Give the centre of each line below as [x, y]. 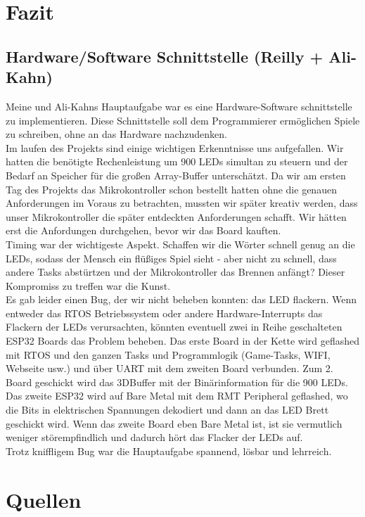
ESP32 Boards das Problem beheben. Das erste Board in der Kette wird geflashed [183, 341]
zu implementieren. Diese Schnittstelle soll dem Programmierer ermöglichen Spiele [183, 120]
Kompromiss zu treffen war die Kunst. [88, 285]
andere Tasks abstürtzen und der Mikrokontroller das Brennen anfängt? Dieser [175, 272]
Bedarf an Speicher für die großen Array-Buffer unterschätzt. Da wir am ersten [176, 175]
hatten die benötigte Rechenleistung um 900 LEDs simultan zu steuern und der [177, 161]
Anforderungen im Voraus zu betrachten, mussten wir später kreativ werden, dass [182, 203]
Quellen [44, 499]
